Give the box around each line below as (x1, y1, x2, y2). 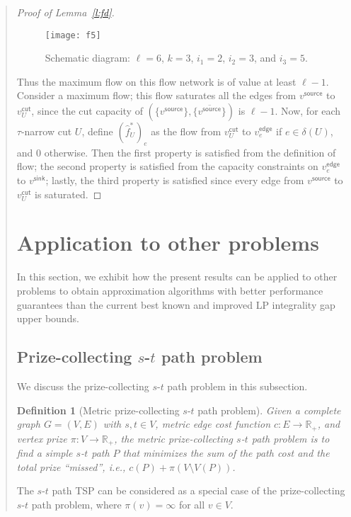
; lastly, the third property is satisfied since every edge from (45, 173, 304, 188)
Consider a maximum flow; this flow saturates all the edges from (16, 88, 297, 103)
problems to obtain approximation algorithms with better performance (16, 283, 323, 297)
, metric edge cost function (155, 416, 270, 431)
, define (81, 124, 113, 139)
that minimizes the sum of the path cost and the (122, 445, 330, 460)
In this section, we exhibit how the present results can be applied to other (16, 269, 338, 284)
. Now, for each (275, 103, 341, 118)
